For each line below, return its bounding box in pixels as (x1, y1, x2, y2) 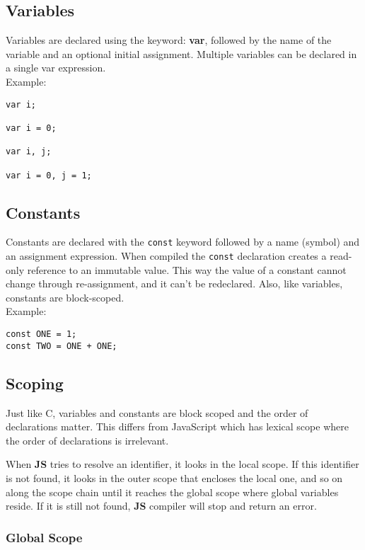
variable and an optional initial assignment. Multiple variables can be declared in (6, 46, 357, 61)
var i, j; (6, 147, 52, 157)
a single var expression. (6, 60, 106, 75)
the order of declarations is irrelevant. (6, 432, 169, 447)
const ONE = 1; (6, 329, 77, 340)
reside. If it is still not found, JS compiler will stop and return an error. (6, 498, 317, 513)
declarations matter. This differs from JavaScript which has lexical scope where (6, 419, 349, 434)
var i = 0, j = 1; (6, 170, 92, 181)
